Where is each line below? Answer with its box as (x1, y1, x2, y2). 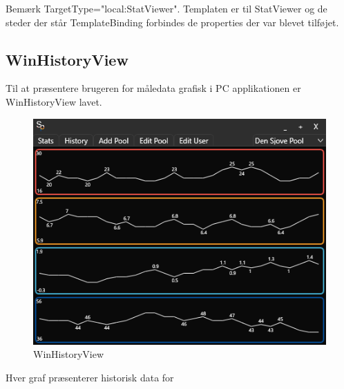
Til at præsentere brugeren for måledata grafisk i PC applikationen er (6, 81, 301, 95)
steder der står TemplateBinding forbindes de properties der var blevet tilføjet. (6, 15, 339, 29)
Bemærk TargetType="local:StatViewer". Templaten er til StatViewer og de (6, 1, 327, 15)
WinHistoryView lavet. (6, 94, 102, 108)
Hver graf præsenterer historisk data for (6, 370, 174, 384)
